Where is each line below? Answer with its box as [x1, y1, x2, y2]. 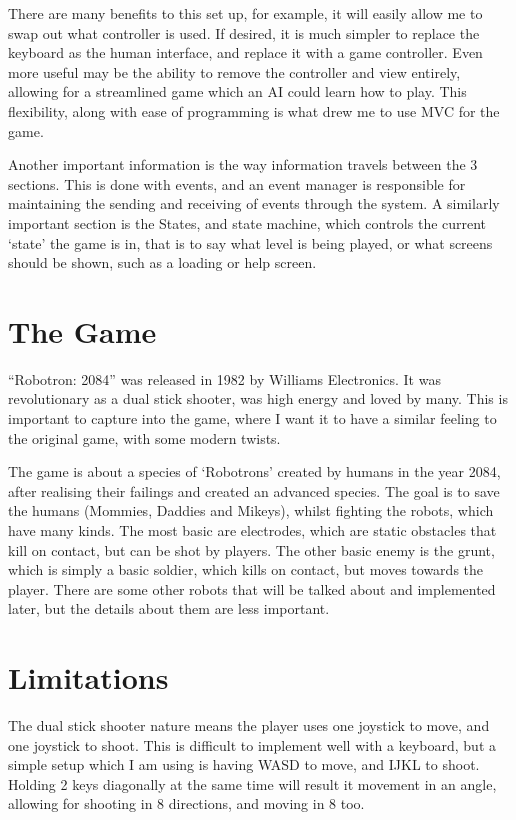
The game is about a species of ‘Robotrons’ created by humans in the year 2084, [8, 461, 501, 482]
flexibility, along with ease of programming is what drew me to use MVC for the [8, 100, 500, 121]
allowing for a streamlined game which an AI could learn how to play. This [8, 81, 467, 102]
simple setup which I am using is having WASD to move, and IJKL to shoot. [8, 754, 480, 775]
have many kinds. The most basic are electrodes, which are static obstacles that [8, 520, 497, 540]
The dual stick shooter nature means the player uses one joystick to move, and [8, 715, 490, 736]
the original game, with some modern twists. [8, 427, 281, 448]
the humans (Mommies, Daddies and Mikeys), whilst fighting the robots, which [8, 500, 494, 521]
